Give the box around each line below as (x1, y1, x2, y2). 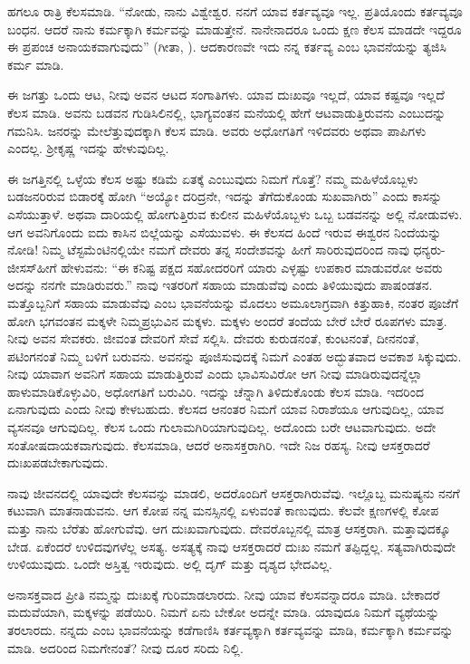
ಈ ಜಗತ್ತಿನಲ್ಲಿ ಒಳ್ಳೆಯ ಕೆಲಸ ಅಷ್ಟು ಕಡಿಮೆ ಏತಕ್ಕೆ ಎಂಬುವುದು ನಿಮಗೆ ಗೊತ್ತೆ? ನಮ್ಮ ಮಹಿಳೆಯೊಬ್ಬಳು (7, 168, 418, 188)
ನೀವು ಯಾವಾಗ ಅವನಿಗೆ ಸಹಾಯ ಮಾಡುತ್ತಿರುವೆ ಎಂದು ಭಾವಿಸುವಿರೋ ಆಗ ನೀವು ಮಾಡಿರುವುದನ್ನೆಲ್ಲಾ (7, 364, 423, 383)
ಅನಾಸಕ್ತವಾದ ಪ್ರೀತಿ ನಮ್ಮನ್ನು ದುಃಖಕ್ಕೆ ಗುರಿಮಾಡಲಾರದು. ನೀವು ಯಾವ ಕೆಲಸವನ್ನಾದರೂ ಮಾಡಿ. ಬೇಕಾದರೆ (7, 584, 440, 603)
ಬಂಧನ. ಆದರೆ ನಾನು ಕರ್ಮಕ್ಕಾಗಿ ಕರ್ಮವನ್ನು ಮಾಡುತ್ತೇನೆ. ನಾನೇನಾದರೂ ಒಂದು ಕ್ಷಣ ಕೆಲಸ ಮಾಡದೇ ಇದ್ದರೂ (7, 19, 462, 38)
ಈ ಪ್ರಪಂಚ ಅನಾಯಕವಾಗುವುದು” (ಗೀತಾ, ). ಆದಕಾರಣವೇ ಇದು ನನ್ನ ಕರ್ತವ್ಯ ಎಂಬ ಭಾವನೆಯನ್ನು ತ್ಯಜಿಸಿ (7, 37, 446, 56)
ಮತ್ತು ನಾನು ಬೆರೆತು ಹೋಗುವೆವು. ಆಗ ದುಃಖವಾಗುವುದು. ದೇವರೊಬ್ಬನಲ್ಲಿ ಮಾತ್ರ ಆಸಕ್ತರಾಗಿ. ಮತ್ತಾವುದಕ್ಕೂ (7, 519, 451, 538)
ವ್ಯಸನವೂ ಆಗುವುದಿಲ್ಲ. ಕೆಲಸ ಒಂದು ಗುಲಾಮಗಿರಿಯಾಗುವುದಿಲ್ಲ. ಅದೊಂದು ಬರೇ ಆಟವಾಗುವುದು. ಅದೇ (7, 418, 436, 437)
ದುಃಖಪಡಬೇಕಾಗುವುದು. (7, 453, 109, 472)
